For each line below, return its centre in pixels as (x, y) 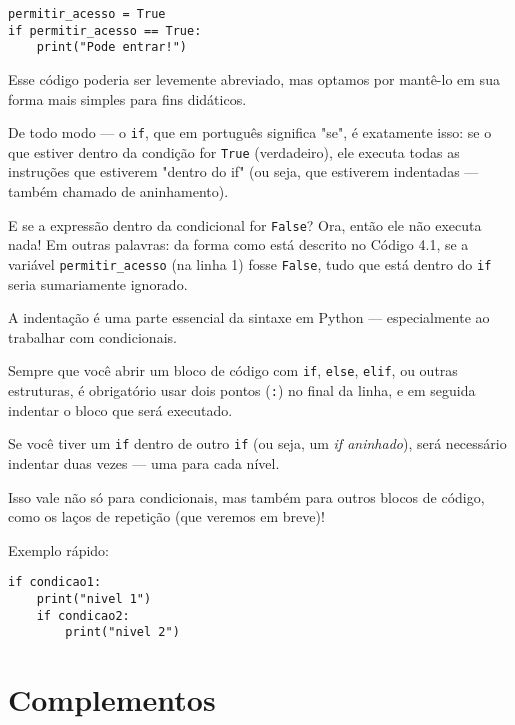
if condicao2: (83, 615)
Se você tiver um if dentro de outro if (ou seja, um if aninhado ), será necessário (257, 443)
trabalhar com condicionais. (92, 336)
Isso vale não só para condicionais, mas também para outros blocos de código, (246, 496)
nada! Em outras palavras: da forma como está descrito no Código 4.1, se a (238, 244)
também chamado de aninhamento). (118, 191)
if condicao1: (55, 582)
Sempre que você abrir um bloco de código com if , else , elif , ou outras (233, 370)
